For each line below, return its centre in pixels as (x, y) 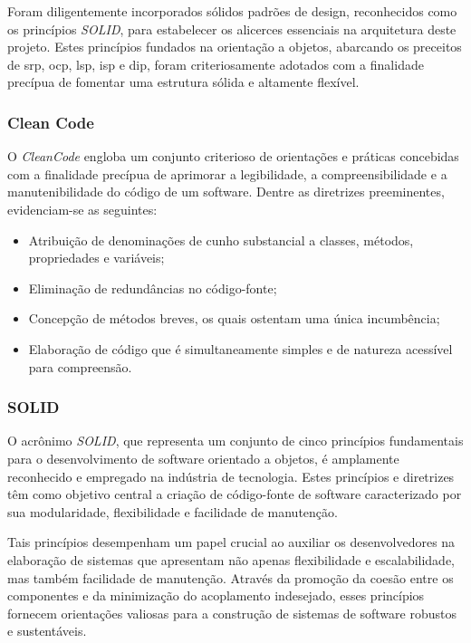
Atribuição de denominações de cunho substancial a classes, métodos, (221, 240)
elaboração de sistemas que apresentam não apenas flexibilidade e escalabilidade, (231, 559)
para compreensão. (80, 366)
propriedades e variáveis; (96, 258)
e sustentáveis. (47, 631)
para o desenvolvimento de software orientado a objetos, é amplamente (203, 458)
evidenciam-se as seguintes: (82, 209)
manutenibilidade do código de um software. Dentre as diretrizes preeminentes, (226, 192)
